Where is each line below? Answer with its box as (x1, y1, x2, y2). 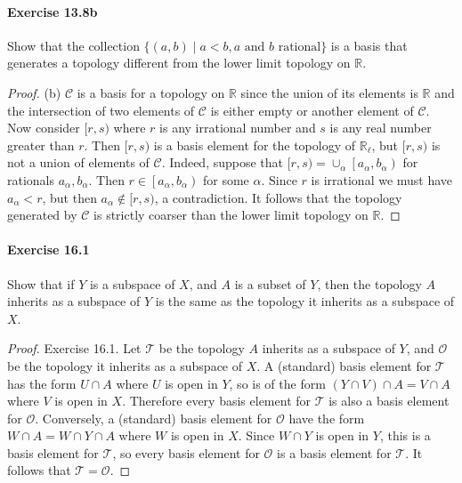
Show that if (7, 274, 75, 293)
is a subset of (234, 274, 306, 293)
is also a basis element (328, 391, 450, 410)
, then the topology (317, 274, 422, 293)
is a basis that (330, 36, 408, 54)
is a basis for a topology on (77, 83, 225, 101)
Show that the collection (7, 36, 140, 54)
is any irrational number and (159, 118, 316, 137)
